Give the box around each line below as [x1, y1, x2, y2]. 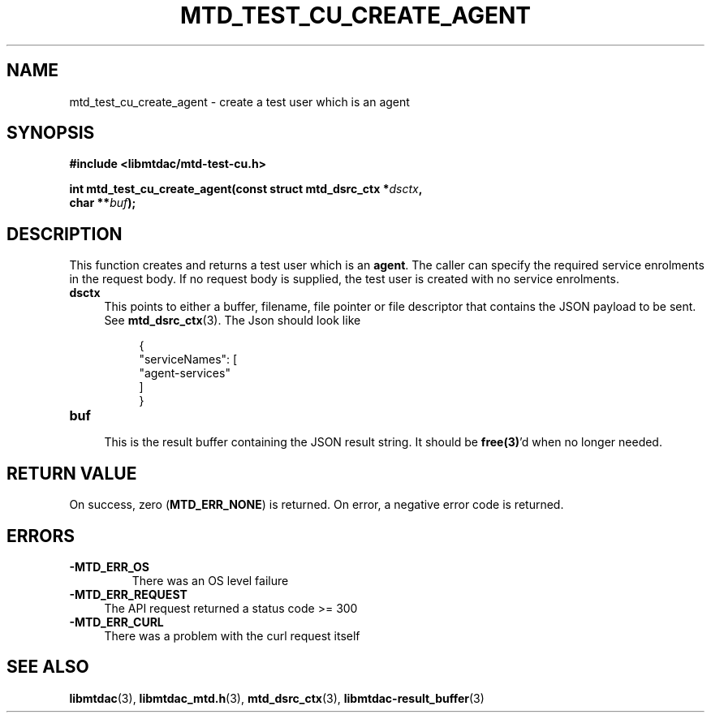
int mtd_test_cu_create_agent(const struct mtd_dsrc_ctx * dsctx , [69, 182, 423, 196]
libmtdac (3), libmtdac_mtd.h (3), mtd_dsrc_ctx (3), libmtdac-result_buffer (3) [69, 691, 485, 705]
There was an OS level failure [131, 573, 289, 588]
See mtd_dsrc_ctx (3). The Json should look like [104, 313, 361, 328]
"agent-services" [139, 366, 231, 381]
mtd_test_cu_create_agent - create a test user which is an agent [69, 94, 410, 109]
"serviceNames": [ [139, 352, 238, 367]
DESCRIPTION [6, 223, 123, 244]
